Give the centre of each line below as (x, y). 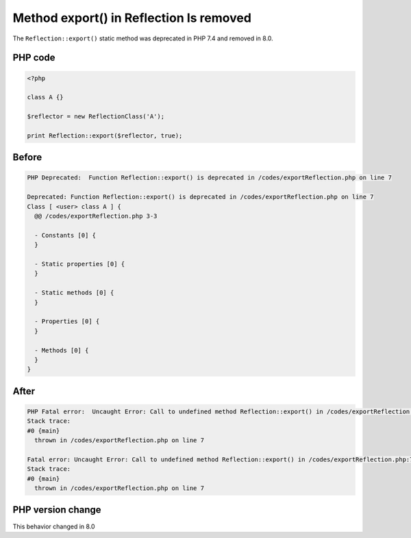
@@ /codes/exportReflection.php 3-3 (96, 216)
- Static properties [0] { (80, 264)
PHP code (34, 58)
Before (27, 157)
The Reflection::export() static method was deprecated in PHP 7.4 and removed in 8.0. (143, 38)
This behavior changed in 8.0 (54, 526)
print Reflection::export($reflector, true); (105, 136)
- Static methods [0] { (74, 293)
